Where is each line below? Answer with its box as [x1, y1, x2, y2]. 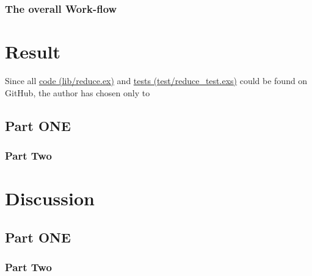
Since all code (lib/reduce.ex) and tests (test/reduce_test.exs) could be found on [5, 74, 308, 87]
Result [5, 39, 60, 64]
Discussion [5, 185, 95, 210]
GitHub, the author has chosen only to [5, 86, 150, 99]
